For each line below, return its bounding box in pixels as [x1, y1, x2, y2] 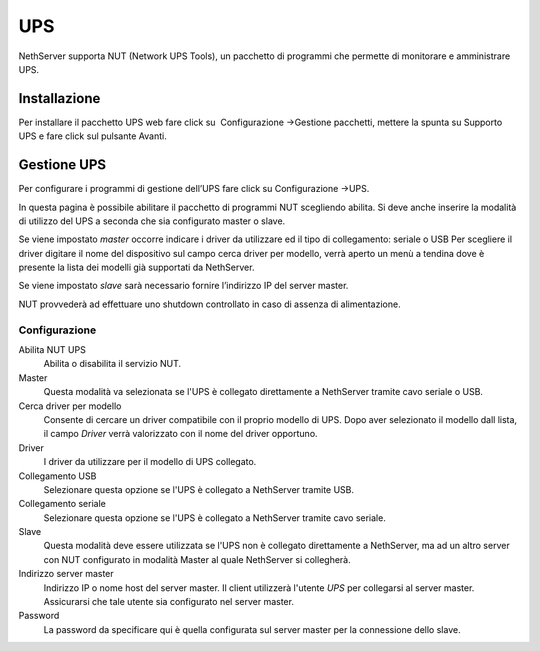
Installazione [18, 90, 101, 107]
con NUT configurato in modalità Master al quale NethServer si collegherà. [43, 553, 351, 565]
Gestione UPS [18, 156, 107, 174]
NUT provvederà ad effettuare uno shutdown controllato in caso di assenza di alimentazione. [18, 298, 401, 310]
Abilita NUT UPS [18, 344, 87, 356]
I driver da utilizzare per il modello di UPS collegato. [43, 456, 257, 468]
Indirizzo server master [18, 568, 114, 580]
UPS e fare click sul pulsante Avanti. [18, 130, 167, 142]
